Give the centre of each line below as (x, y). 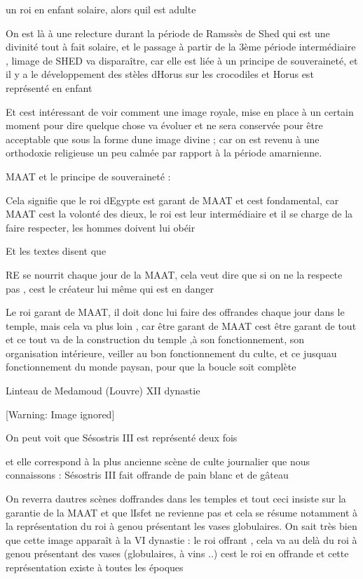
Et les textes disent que (56, 251)
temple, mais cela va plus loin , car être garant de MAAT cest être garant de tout (181, 325)
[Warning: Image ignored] (60, 414)
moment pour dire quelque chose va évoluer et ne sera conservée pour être (164, 125)
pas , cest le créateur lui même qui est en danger (110, 288)
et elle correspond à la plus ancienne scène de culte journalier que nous (158, 461)
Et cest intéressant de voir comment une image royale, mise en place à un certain (180, 111)
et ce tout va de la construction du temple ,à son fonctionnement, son (155, 339)
